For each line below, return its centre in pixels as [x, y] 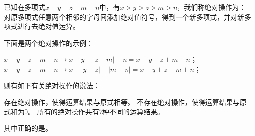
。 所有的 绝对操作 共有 [64, 111]
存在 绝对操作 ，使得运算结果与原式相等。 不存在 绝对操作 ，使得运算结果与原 [125, 102]
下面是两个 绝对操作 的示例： [49, 42]
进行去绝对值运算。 [48, 26]
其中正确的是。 [28, 128]
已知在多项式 [25, 7]
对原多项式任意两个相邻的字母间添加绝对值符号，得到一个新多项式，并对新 [124, 16]
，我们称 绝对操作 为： [212, 7]
